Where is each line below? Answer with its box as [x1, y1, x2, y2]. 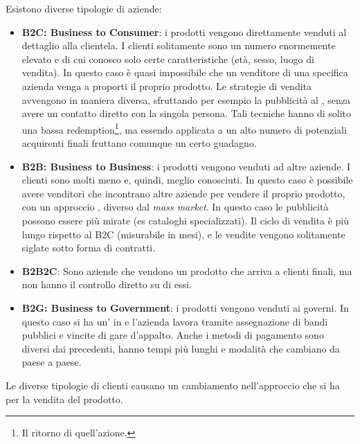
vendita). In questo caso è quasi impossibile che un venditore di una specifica [21, 65, 348, 80]
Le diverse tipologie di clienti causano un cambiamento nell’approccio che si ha [6, 378, 340, 392]
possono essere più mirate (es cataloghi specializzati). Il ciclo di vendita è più [21, 213, 350, 227]
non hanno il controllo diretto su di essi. [21, 277, 192, 292]
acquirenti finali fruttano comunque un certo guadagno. [21, 136, 257, 150]
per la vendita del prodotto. [6, 391, 123, 406]
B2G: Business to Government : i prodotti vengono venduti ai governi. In [21, 300, 349, 314]
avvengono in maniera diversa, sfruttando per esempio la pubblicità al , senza [21, 92, 350, 107]
